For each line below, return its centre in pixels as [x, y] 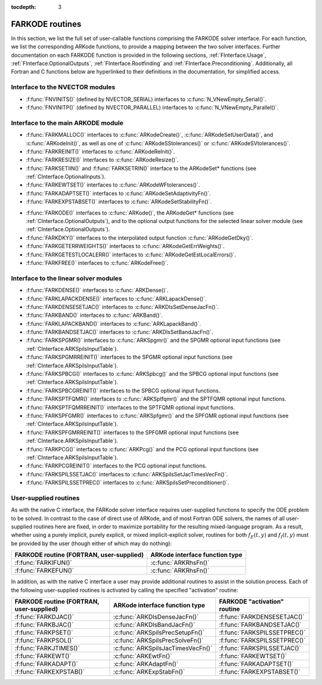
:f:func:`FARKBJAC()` [44, 625]
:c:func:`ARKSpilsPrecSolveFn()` [159, 640]
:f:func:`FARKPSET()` [44, 632]
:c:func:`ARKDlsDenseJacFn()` [156, 617]
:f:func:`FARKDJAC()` [44, 617]
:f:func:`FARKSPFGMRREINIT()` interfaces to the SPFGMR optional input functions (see [132, 432]
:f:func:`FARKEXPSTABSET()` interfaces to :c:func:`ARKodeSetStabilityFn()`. [119, 202]
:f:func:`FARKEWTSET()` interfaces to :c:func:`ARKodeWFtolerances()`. [113, 185]
